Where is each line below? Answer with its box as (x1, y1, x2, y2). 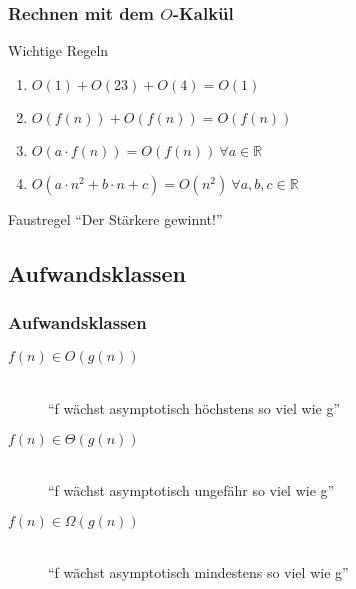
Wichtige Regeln (8, 40, 109, 61)
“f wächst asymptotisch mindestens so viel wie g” (48, 562, 349, 583)
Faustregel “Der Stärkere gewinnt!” (8, 208, 223, 229)
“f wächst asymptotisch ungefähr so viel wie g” (48, 480, 335, 501)
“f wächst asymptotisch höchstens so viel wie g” (48, 398, 341, 418)
